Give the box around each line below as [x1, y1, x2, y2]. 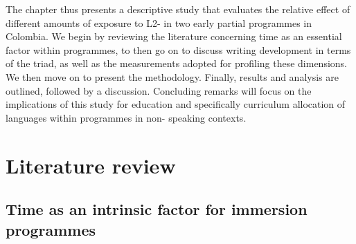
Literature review [6, 151, 176, 179]
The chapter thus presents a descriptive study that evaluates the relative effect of [6, 2, 350, 16]
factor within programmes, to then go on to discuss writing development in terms [6, 42, 351, 57]
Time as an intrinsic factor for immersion [6, 198, 308, 220]
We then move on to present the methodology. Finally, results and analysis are [6, 69, 339, 84]
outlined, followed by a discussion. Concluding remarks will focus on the [6, 83, 312, 97]
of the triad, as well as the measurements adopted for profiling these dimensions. [6, 56, 348, 71]
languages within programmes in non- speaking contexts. [6, 110, 247, 124]
